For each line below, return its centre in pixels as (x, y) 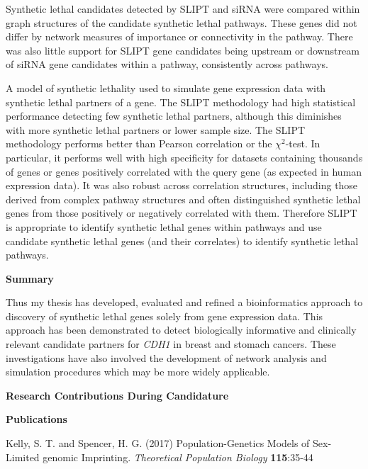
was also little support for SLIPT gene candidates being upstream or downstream (183, 50)
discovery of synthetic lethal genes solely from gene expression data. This (165, 316)
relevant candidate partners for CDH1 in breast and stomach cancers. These (171, 344)
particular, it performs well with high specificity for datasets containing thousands (184, 157)
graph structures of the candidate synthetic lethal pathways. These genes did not (182, 22)
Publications (37, 419)
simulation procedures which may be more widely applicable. (138, 372)
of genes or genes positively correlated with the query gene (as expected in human (184, 171)
